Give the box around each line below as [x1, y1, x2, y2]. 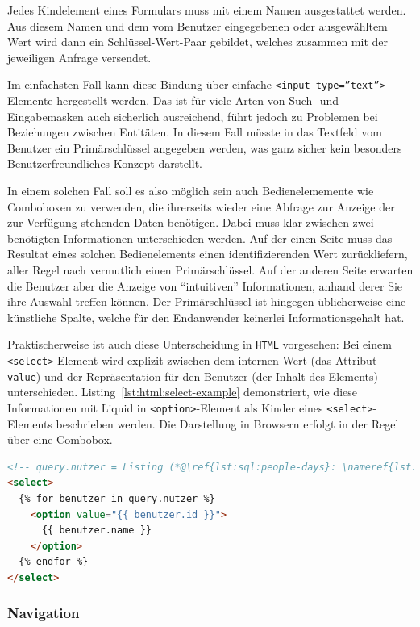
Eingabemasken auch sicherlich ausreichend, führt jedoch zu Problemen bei [7, 107, 378, 124]
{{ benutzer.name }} [41, 525, 152, 537]
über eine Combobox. [7, 431, 113, 448]
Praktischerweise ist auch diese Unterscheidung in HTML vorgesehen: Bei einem [7, 336, 392, 353]
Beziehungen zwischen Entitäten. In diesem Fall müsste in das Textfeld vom [7, 123, 382, 140]
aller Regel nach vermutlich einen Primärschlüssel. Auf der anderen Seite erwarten [7, 261, 414, 278]
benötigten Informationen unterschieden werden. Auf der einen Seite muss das [7, 229, 393, 246]
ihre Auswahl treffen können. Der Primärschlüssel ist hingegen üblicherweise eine [7, 293, 406, 310]
